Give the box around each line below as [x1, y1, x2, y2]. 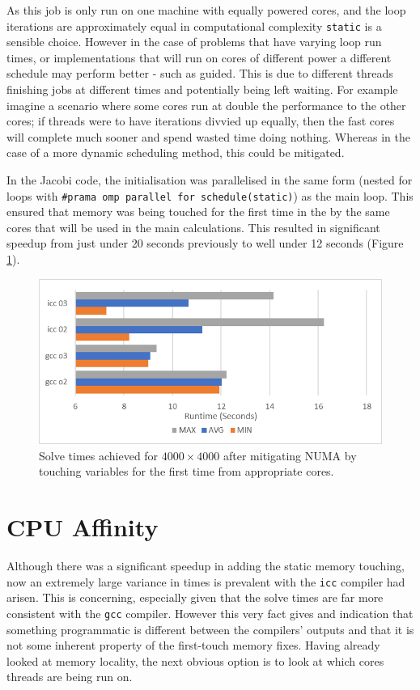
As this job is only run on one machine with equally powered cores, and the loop [6, 2, 406, 18]
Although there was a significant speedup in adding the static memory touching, [6, 557, 405, 574]
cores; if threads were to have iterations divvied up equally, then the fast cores [6, 112, 395, 129]
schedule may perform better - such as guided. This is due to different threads [6, 65, 393, 82]
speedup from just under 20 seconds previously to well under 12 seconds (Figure [6, 235, 404, 252]
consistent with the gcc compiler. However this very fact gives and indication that [6, 605, 414, 622]
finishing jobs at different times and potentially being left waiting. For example [6, 81, 398, 98]
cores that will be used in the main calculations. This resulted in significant [6, 218, 380, 235]
